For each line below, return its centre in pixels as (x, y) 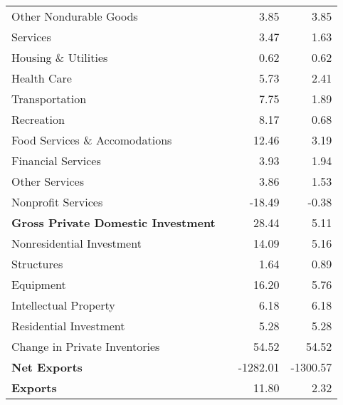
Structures (37, 264)
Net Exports (47, 367)
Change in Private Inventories (86, 346)
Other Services (48, 181)
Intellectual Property (63, 305)
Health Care (42, 78)
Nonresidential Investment (76, 243)
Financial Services (56, 161)
